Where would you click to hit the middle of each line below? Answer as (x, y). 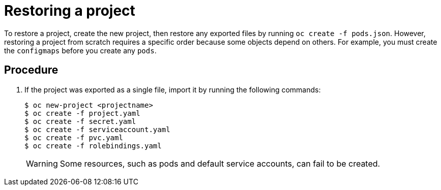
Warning (42, 163)
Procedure (31, 70)
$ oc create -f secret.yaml (80, 121)
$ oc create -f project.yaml (82, 113)
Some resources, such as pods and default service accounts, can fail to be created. (220, 163)
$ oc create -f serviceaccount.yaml (97, 129)
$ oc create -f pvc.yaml (74, 137)
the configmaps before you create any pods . (80, 50)
